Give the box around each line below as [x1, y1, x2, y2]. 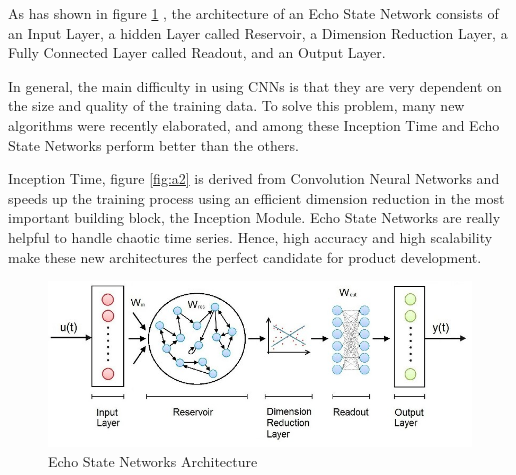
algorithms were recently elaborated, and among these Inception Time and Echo [8, 114, 500, 135]
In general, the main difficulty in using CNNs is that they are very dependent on [8, 75, 502, 96]
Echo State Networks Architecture [48, 450, 258, 471]
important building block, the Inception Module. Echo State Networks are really [8, 207, 501, 228]
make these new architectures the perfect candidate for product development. [8, 246, 482, 267]
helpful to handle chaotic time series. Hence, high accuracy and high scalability [8, 226, 493, 247]
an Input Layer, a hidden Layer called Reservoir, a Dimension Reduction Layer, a [8, 22, 508, 43]
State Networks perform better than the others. [8, 134, 299, 155]
